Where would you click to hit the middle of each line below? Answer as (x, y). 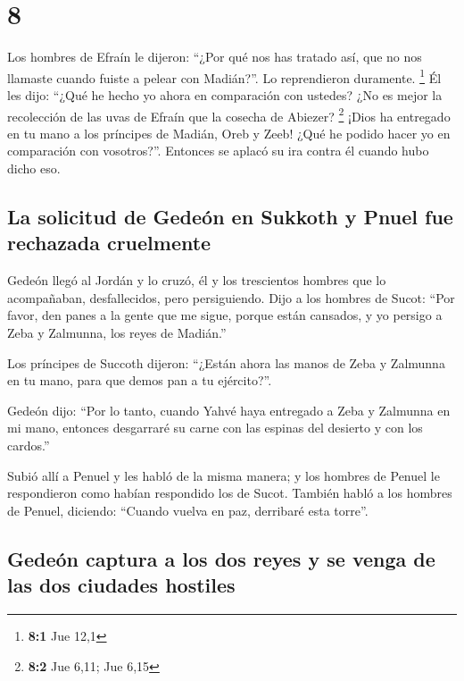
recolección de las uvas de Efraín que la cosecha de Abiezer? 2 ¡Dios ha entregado (229, 114)
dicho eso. (34, 168)
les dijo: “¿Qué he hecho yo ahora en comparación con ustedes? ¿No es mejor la (225, 94)
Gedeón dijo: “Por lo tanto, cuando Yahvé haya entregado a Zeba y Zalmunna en (229, 410)
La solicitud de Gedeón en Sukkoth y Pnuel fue (230, 216)
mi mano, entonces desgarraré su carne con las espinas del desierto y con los (215, 428)
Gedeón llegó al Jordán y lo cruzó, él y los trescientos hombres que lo (197, 280)
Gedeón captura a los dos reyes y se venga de (221, 558)
